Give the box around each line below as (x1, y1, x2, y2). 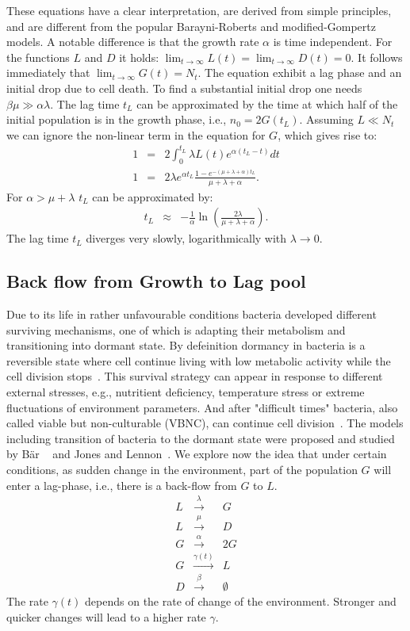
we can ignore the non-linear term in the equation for (6, 126, 266, 143)
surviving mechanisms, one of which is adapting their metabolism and (6, 321, 346, 338)
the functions (6, 48, 70, 65)
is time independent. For (273, 33, 393, 50)
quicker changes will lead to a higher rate (6, 608, 206, 625)
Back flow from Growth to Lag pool (6, 269, 306, 293)
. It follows (351, 48, 403, 65)
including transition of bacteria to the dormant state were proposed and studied (6, 430, 395, 446)
